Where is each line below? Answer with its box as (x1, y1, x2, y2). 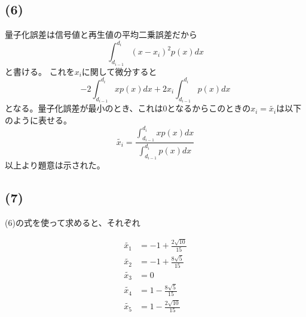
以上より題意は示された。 (5, 159, 105, 171)
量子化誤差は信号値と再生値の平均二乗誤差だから (5, 28, 197, 41)
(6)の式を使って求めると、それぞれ (5, 216, 140, 228)
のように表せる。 (5, 113, 72, 126)
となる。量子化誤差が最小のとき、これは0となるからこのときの (5, 102, 251, 114)
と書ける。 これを (5, 65, 75, 77)
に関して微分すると (81, 65, 157, 77)
